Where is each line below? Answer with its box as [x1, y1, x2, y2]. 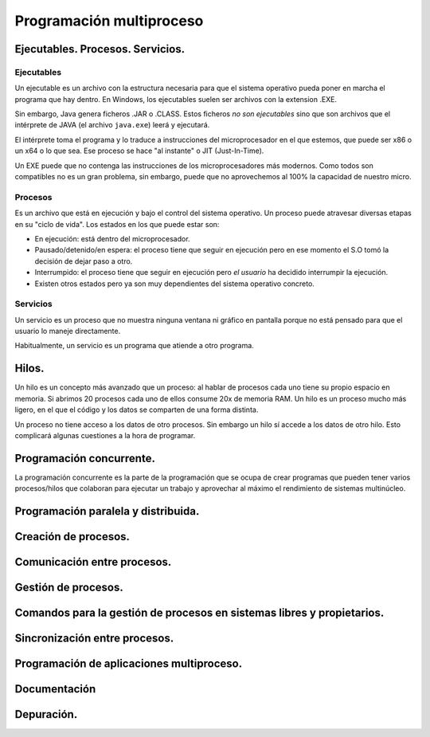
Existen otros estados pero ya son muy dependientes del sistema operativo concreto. [34, 279, 315, 288]
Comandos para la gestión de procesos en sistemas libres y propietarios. [14, 606, 385, 620]
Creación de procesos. [14, 530, 131, 543]
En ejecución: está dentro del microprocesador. [34, 233, 190, 243]
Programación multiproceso [14, 12, 204, 29]
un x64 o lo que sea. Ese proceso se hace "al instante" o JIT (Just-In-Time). [14, 146, 264, 155]
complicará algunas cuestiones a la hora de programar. [14, 430, 196, 440]
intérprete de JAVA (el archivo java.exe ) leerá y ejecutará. [14, 120, 210, 130]
